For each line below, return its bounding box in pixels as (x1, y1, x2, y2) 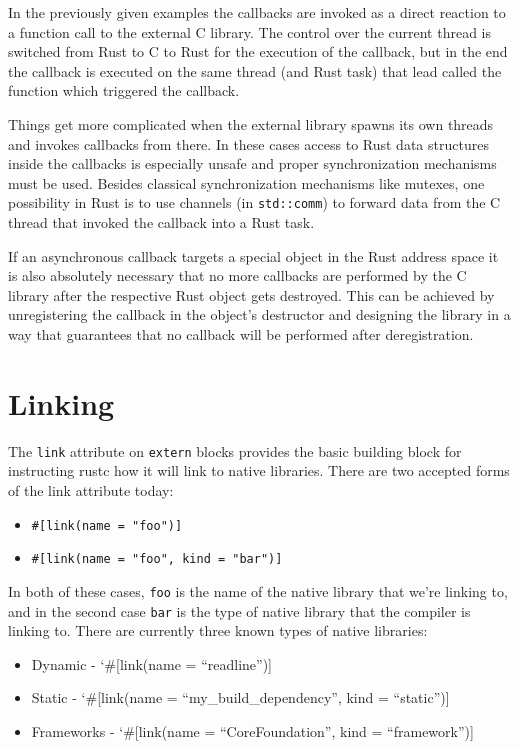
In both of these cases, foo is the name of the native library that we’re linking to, (8, 580, 508, 601)
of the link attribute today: (8, 479, 174, 500)
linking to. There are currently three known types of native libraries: (8, 620, 428, 641)
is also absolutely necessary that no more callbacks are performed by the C (8, 265, 467, 286)
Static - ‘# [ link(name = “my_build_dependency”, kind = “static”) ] (31, 687, 450, 708)
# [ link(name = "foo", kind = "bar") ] (31, 552, 283, 567)
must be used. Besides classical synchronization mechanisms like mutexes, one (8, 172, 485, 193)
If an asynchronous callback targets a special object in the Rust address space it (8, 245, 499, 266)
